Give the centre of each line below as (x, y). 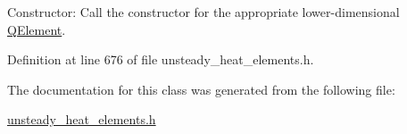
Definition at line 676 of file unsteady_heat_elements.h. (161, 59)
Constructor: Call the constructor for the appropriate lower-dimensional (203, 12)
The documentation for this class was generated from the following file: (201, 89)
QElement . (37, 29)
